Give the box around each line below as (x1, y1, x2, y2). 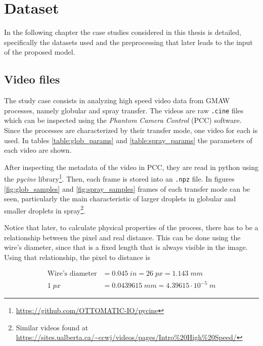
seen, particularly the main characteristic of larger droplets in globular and (4, 193, 236, 204)
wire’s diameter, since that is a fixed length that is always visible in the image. (4, 242, 248, 252)
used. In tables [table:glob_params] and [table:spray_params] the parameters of (4, 135, 252, 145)
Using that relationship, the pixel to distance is (4, 251, 150, 262)
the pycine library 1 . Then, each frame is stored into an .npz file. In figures (4, 172, 235, 184)
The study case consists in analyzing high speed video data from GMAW (4, 95, 230, 106)
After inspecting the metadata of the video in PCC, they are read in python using (4, 161, 258, 172)
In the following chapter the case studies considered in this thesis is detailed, (4, 27, 241, 37)
